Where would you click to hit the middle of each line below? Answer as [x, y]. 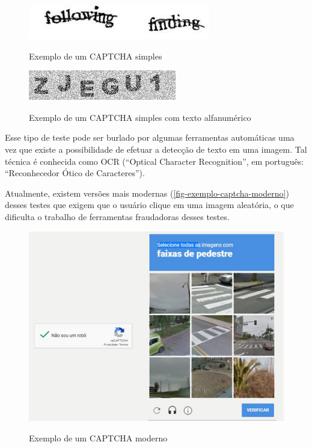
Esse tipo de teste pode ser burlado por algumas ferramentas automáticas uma [150, 137]
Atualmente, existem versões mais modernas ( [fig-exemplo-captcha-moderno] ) [147, 193]
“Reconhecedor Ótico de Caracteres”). [75, 173]
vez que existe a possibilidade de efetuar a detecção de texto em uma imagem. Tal [156, 149]
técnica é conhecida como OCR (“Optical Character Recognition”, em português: [154, 161]
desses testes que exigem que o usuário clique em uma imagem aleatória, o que [149, 205]
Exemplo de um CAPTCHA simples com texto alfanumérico [140, 117]
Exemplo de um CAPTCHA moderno [98, 437]
